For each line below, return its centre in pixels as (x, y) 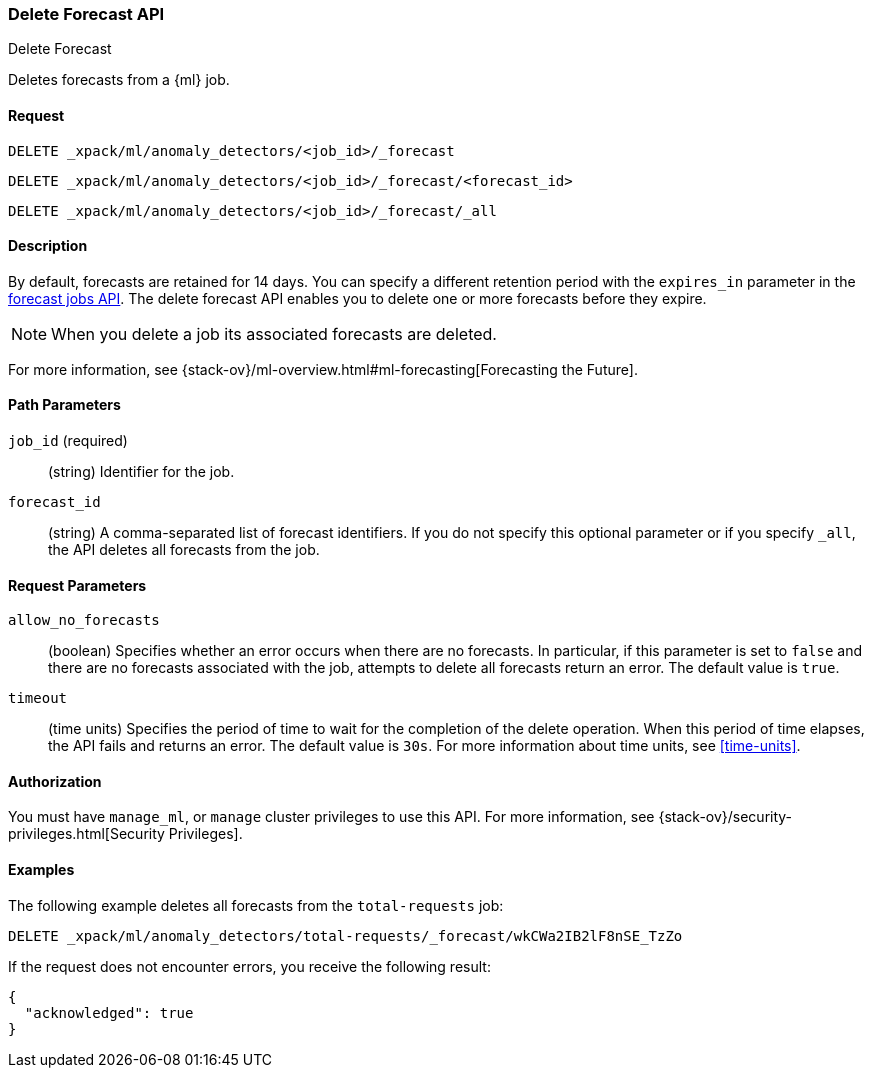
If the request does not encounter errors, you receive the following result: (249, 966)
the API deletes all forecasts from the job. (184, 550)
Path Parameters (64, 405)
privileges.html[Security (86, 834)
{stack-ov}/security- (725, 817)
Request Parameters (77, 585)
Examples (41, 870)
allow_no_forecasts (84, 620)
